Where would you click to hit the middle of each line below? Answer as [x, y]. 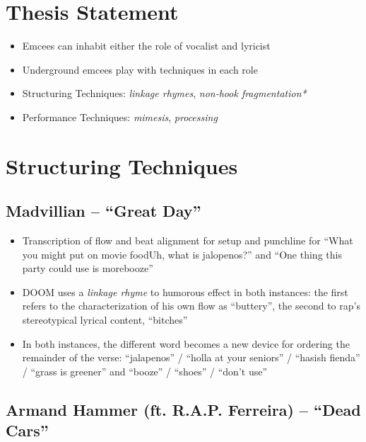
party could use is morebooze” [88, 268]
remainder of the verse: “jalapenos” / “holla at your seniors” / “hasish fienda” [191, 357]
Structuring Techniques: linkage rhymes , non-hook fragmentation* [164, 93]
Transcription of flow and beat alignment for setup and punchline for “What [188, 240]
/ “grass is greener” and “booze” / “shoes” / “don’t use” [145, 371]
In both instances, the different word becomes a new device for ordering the [186, 343]
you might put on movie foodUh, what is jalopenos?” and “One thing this [182, 254]
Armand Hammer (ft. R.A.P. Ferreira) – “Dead [183, 409]
